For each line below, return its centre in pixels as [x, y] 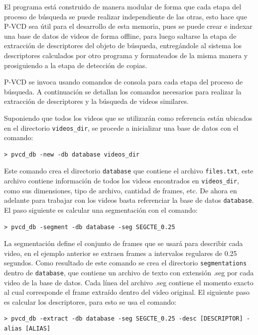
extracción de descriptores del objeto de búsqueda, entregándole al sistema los [123, 45]
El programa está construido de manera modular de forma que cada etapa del [123, 6]
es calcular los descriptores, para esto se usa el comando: [90, 301]
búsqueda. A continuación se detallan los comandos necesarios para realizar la [123, 91]
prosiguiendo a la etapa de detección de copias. [76, 65]
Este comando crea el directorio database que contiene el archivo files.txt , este [129, 171]
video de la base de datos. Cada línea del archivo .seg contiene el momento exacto [129, 282]
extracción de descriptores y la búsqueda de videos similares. [96, 101]
